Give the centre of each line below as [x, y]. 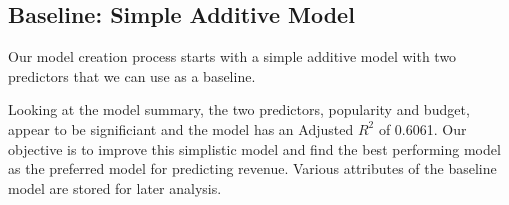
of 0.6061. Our [422, 128]
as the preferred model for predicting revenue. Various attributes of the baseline [252, 168]
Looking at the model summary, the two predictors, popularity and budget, [239, 109]
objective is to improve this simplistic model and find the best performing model [254, 148]
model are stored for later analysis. [115, 187]
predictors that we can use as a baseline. [132, 75]
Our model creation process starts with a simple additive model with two [232, 56]
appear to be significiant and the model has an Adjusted [181, 128]
